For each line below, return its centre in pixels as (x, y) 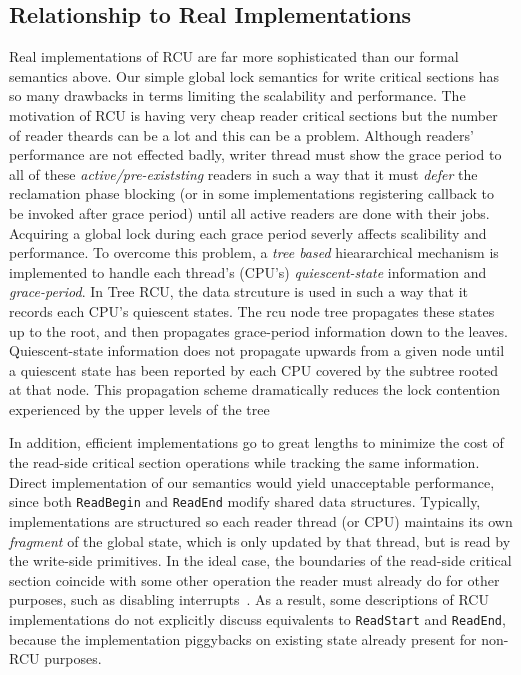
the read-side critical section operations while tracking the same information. (244, 462)
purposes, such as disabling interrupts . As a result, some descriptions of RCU (249, 599)
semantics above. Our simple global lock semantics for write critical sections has (254, 75)
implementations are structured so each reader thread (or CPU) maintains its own (261, 520)
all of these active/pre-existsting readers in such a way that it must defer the (243, 173)
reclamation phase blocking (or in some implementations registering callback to (252, 193)
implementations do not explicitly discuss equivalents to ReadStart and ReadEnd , (257, 618)
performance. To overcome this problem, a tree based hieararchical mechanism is (254, 252)
